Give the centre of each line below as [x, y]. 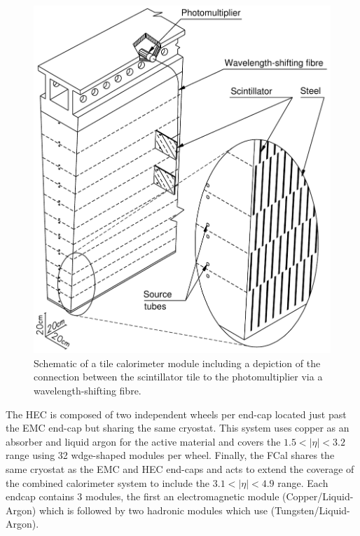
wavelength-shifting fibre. [88, 390]
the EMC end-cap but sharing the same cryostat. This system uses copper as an [178, 428]
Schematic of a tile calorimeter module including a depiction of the [177, 363]
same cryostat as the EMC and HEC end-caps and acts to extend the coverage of [180, 468]
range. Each [303, 482]
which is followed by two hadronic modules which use [153, 510]
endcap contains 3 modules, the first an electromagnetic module [143, 496]
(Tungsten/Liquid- [310, 510]
